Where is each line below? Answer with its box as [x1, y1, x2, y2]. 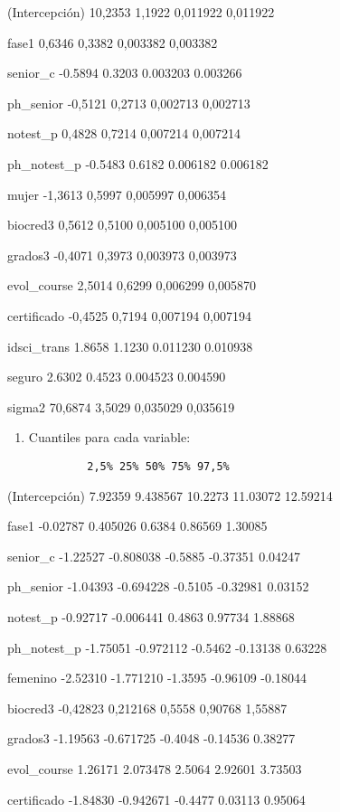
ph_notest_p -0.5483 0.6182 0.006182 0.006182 [7, 154, 269, 173]
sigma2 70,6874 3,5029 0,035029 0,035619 [7, 397, 235, 416]
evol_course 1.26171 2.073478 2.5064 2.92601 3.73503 [7, 759, 302, 778]
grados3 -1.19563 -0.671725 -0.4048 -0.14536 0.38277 [7, 729, 296, 748]
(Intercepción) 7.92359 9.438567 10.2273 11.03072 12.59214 [7, 486, 333, 505]
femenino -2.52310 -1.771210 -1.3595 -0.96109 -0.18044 [7, 668, 307, 687]
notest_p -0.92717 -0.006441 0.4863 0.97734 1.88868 [7, 607, 295, 626]
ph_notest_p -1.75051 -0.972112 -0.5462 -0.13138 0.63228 [7, 637, 327, 656]
